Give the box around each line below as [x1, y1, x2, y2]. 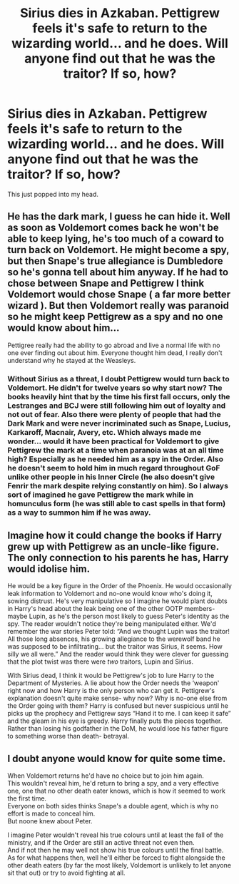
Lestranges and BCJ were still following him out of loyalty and [7, 401, 226, 411]
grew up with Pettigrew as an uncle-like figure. [7, 540, 219, 553]
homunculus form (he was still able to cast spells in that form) [7, 498, 226, 508]
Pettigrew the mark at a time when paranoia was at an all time [7, 445, 225, 455]
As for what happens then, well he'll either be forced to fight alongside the [7, 853, 226, 862]
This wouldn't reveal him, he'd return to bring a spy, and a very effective [7, 779, 219, 788]
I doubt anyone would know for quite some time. [7, 752, 226, 764]
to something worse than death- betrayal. [7, 732, 130, 741]
